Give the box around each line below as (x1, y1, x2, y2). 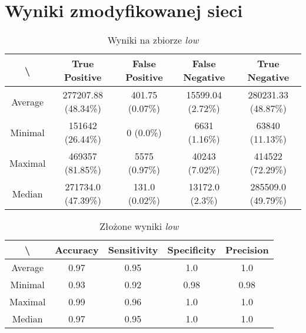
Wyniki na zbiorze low (107, 33, 199, 47)
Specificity (167, 243, 216, 257)
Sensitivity (108, 243, 158, 257)
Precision (225, 243, 269, 257)
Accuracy (55, 243, 99, 257)
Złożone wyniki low (99, 219, 179, 233)
